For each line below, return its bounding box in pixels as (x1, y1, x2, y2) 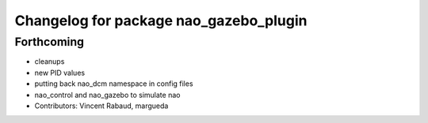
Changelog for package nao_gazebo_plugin (14, 12, 308, 29)
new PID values (34, 68, 86, 77)
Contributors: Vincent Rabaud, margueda (34, 101, 169, 110)
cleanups (34, 57, 65, 66)
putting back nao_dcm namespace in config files (34, 79, 193, 88)
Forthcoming (14, 35, 85, 49)
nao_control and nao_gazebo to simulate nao (34, 90, 181, 99)
